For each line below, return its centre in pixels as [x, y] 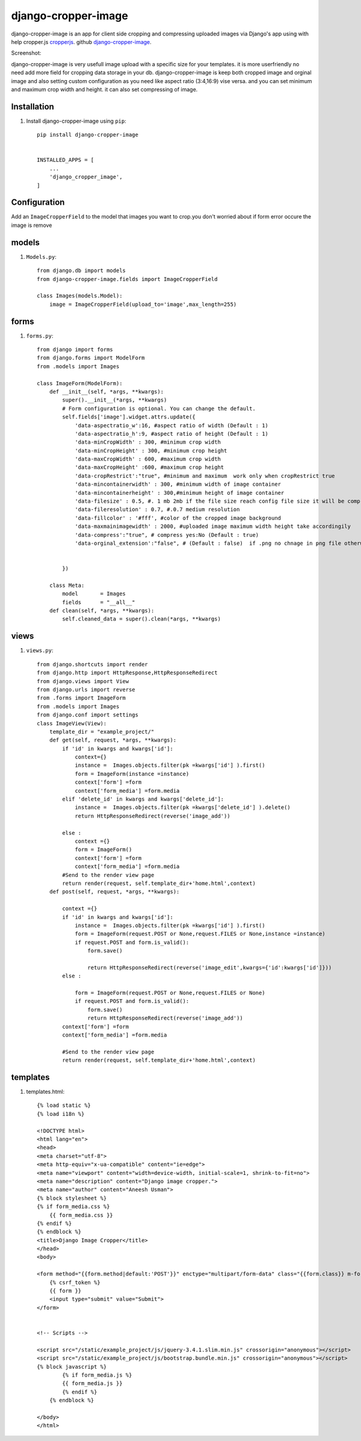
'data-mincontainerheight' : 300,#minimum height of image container [180, 493]
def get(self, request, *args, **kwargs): [113, 740]
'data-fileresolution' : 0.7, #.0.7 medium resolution [157, 510]
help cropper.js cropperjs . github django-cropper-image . [81, 42]
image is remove [32, 225]
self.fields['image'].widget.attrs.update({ [129, 417]
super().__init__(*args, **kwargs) [115, 400]
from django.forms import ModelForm [91, 358]
